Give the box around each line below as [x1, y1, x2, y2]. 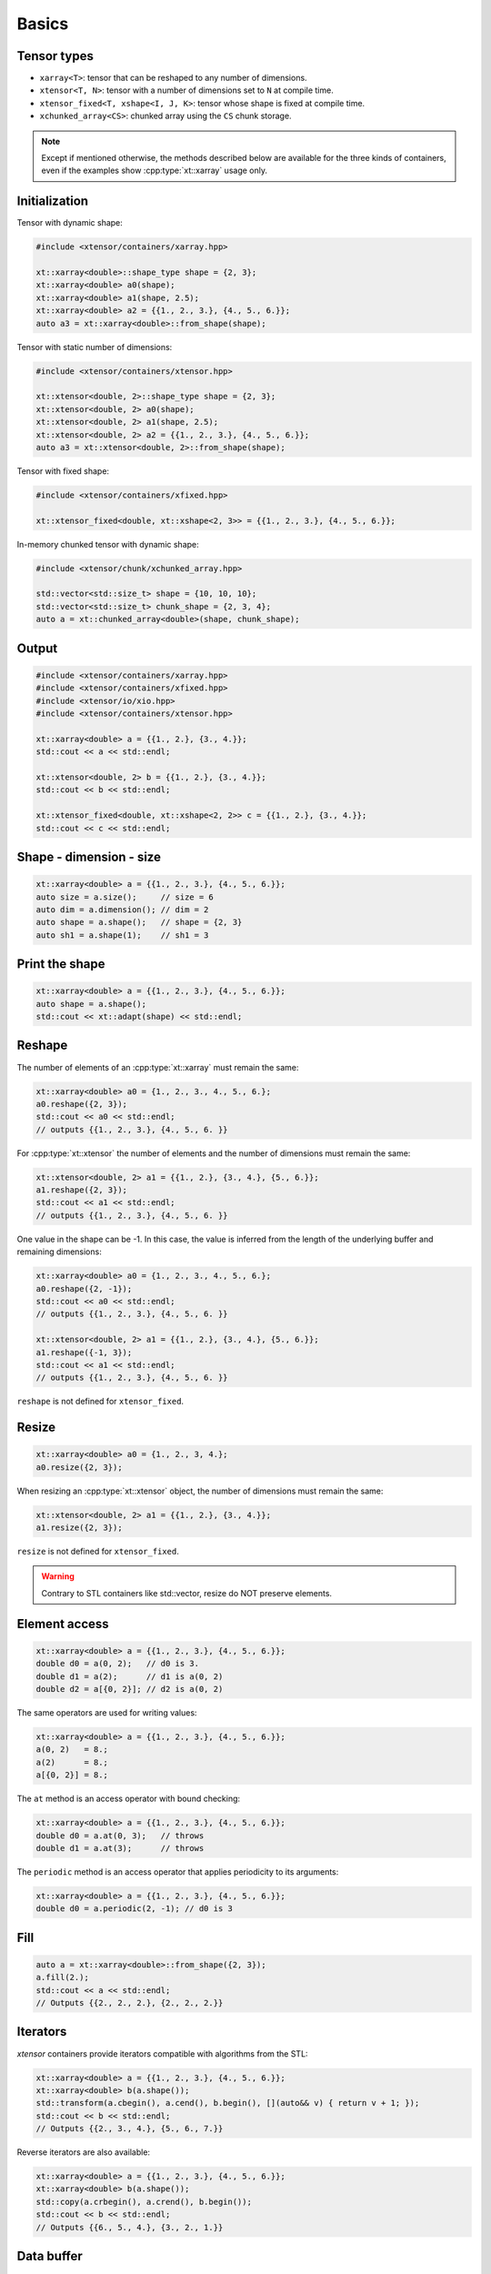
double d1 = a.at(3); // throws [35, 1843, 205, 1853]
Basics [16, 14, 69, 34]
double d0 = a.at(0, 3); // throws [35, 1830, 205, 1841]
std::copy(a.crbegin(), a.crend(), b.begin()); [35, 2197, 252, 2207]
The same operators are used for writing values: [16, 1706, 197, 1718]
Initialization [16, 194, 89, 209]
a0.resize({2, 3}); [35, 1462, 123, 1473]
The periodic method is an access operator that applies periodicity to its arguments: [16, 1866, 339, 1877]
